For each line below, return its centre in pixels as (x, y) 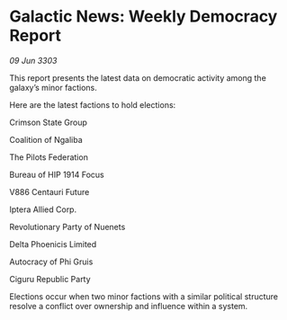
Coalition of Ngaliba (46, 139)
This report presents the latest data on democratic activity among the (138, 77)
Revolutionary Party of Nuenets (67, 227)
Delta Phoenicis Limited (53, 244)
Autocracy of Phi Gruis (51, 262)
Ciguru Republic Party (50, 279)
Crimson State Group (49, 122)
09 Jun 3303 (33, 60)
